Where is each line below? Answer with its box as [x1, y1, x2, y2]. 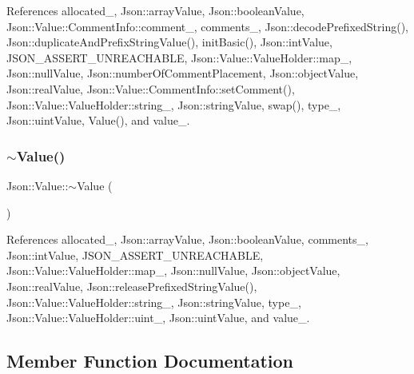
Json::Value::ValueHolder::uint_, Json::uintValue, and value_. [6, 309, 310, 326]
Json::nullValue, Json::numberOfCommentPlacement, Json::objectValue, [6, 65, 359, 82]
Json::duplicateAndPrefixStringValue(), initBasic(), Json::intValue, [6, 34, 332, 50]
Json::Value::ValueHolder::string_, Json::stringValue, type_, [6, 293, 301, 310]
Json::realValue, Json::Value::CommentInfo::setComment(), [6, 80, 295, 97]
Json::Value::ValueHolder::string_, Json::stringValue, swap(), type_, [6, 96, 341, 113]
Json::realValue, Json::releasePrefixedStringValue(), [6, 277, 257, 294]
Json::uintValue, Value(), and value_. [6, 112, 190, 129]
